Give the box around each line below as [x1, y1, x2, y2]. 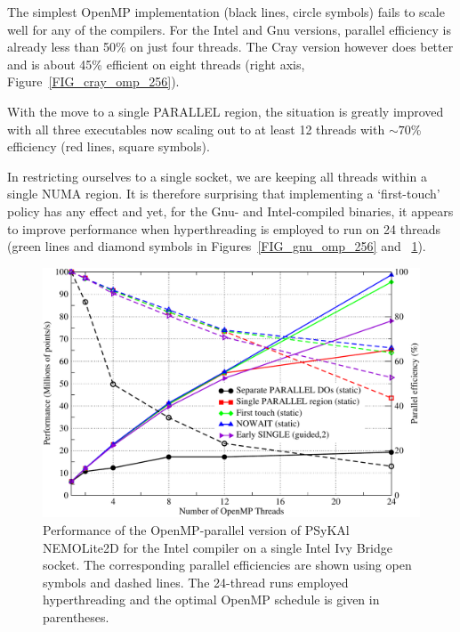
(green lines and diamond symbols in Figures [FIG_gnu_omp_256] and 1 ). [7, 237, 426, 255]
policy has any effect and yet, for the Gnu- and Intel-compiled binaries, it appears [7, 201, 454, 220]
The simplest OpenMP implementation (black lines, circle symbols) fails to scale [7, 3, 445, 20]
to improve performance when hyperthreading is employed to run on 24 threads [7, 219, 440, 238]
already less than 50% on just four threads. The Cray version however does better [7, 37, 454, 56]
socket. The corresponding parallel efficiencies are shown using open [43, 555, 412, 574]
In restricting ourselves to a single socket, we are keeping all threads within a [7, 166, 427, 185]
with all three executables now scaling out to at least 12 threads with [7, 119, 385, 138]
